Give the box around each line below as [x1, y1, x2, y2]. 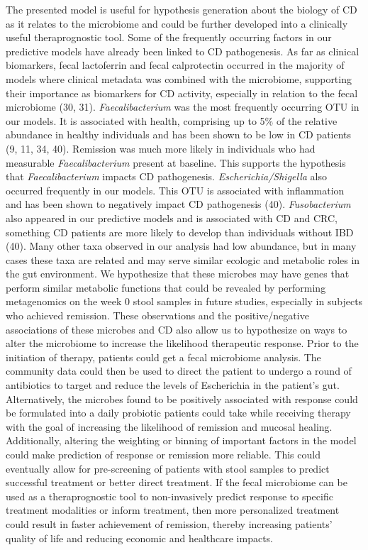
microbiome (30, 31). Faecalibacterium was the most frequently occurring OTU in [6, 99, 359, 114]
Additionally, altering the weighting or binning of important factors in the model [6, 433, 357, 448]
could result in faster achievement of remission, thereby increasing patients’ [6, 516, 333, 531]
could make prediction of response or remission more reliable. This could [6, 447, 320, 461]
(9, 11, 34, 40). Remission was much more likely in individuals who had [6, 141, 316, 155]
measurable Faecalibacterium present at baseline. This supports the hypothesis [6, 155, 346, 170]
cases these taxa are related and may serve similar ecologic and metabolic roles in [6, 252, 360, 267]
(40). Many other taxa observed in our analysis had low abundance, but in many [6, 238, 357, 253]
